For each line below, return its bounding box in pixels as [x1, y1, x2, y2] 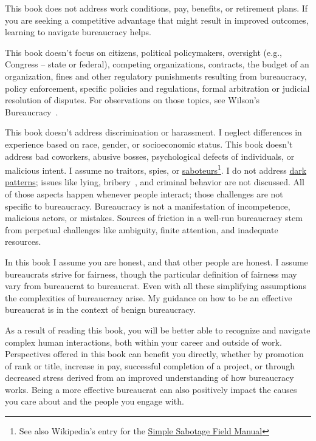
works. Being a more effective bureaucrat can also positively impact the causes [5, 383, 297, 395]
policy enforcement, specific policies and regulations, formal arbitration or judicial [5, 81, 310, 94]
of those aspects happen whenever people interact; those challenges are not [5, 187, 283, 200]
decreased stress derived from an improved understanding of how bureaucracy [5, 371, 294, 384]
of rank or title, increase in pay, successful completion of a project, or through [5, 359, 295, 372]
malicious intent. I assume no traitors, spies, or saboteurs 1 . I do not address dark [5, 162, 307, 176]
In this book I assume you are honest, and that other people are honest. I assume [5, 255, 308, 268]
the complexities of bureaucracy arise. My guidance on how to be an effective [5, 291, 292, 304]
